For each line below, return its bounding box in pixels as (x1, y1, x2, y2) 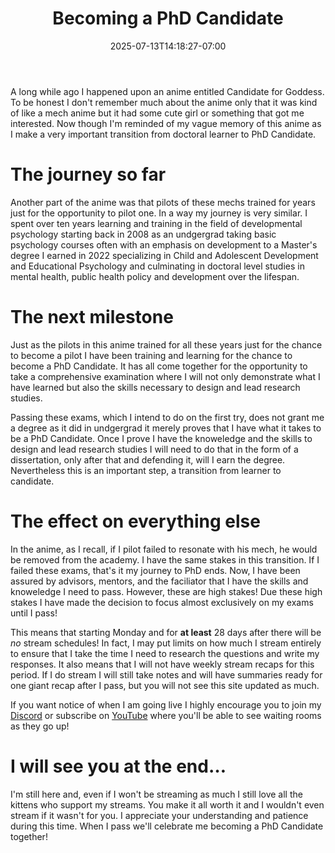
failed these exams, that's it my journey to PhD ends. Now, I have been (10, 564, 301, 576)
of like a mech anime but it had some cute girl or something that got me (10, 107, 305, 119)
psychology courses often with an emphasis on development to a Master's (10, 238, 318, 251)
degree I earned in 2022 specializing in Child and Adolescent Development (10, 249, 319, 261)
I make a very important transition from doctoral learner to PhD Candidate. (10, 128, 317, 140)
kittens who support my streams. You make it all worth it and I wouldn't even (10, 798, 325, 811)
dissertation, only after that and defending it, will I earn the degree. (10, 453, 286, 466)
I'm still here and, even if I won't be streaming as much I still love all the (10, 788, 303, 800)
